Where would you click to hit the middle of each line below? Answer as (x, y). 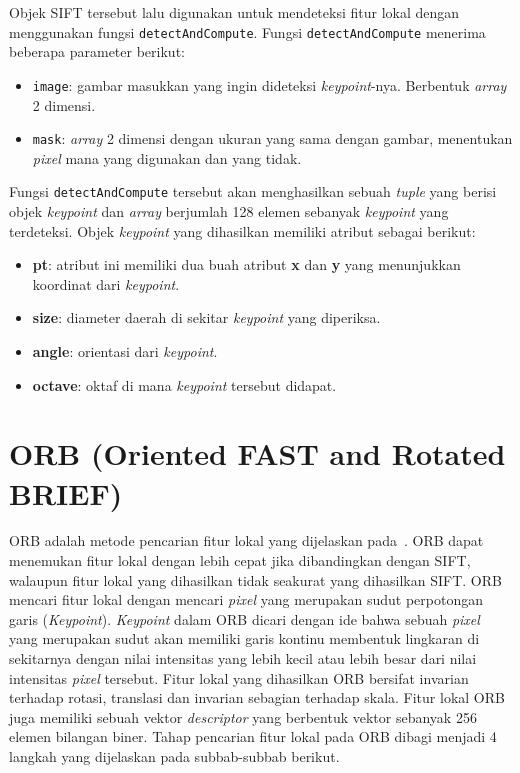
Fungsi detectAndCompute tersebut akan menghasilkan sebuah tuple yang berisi (253, 191)
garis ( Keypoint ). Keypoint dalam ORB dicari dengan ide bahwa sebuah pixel (244, 618)
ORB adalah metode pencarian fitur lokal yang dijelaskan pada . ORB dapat (246, 540)
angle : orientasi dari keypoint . (125, 350)
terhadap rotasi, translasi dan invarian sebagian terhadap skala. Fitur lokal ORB (257, 697)
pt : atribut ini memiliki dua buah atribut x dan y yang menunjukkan (246, 264)
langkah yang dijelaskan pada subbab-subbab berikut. (174, 756)
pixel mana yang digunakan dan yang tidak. (167, 157)
